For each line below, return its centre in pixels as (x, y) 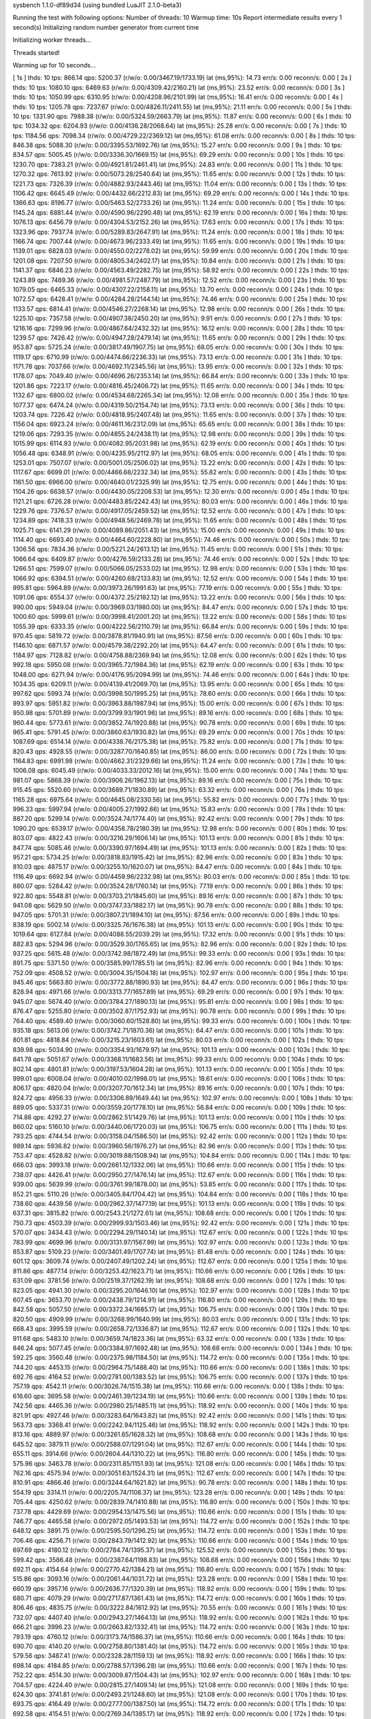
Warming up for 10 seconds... (54, 65)
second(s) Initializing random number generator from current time (106, 27)
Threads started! (36, 52)
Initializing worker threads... (52, 40)
